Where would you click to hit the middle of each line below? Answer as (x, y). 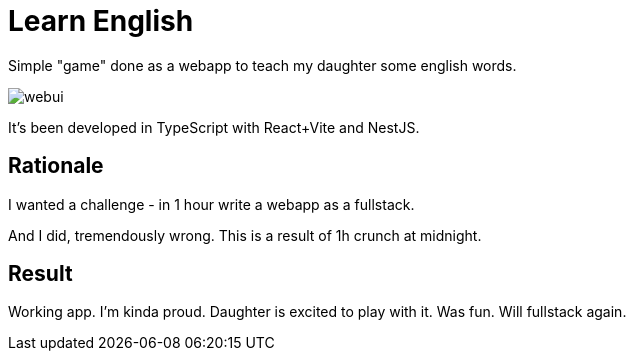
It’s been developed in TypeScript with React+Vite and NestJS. (214, 127)
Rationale (56, 166)
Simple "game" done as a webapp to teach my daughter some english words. (262, 65)
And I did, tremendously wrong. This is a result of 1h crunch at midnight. (245, 235)
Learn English (101, 21)
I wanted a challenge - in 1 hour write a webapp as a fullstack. (211, 204)
